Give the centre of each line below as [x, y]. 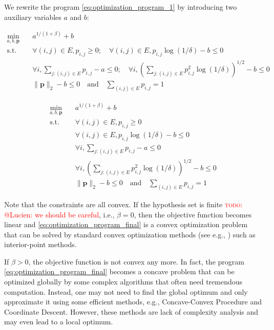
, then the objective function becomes [193, 214]
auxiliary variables [33, 17]
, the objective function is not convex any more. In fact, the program [136, 261]
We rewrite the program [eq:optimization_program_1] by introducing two [121, 7]
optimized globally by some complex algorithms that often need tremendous [123, 282]
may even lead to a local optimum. [59, 322]
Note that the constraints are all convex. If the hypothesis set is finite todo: [123, 204]
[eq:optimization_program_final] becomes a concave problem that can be [119, 271]
